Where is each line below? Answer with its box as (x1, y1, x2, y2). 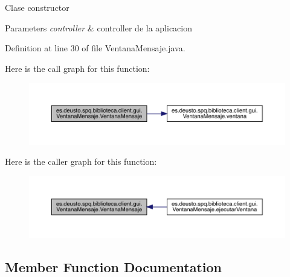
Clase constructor (5, 1, 69, 13)
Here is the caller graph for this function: (5, 155, 157, 168)
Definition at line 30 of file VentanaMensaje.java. (5, 42, 185, 54)
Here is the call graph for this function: (5, 62, 150, 74)
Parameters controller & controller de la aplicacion (5, 21, 193, 34)
